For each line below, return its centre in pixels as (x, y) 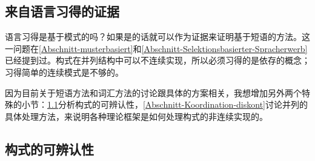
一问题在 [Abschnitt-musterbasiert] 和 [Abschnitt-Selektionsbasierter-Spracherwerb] (156, 48)
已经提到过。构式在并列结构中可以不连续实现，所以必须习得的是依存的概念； (157, 60)
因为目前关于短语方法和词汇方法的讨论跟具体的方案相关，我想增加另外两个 (153, 92)
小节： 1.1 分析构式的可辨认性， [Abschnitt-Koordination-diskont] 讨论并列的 (164, 104)
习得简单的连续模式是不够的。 (64, 72)
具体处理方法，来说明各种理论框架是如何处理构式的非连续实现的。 (136, 116)
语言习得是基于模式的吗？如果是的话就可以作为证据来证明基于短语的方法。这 (157, 37)
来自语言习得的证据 (62, 11)
